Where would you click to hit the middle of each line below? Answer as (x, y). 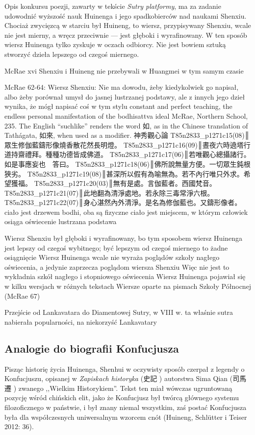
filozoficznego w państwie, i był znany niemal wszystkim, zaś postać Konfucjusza (126, 407)
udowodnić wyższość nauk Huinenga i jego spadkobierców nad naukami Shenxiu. (126, 15)
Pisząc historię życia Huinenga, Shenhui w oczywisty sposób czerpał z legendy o (125, 369)
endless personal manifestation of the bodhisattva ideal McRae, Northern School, (126, 115)
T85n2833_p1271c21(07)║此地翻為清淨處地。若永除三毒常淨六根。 (109, 192)
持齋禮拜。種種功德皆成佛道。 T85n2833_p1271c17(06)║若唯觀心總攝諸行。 (131, 154)
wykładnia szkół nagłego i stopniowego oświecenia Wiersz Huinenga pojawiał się (125, 276)
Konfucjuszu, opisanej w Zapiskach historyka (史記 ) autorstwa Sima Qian (116, 378)
